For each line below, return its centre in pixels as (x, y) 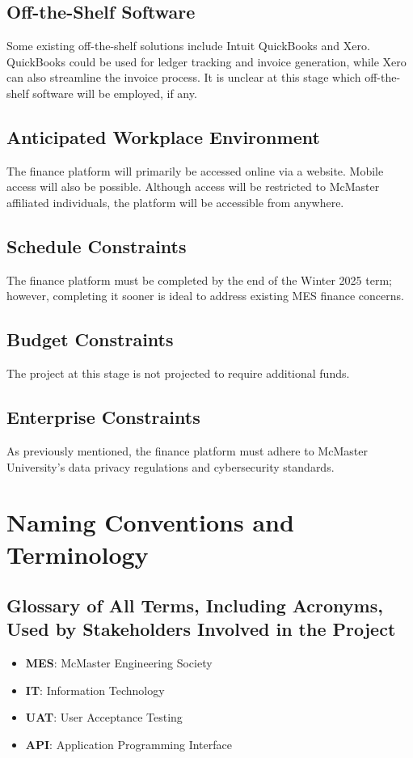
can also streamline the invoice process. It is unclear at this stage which (184, 77)
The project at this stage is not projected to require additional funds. (178, 373)
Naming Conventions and (150, 522)
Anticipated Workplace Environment (163, 136)
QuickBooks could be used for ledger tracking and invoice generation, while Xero (206, 61)
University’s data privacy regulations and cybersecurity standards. (171, 466)
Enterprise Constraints (103, 417)
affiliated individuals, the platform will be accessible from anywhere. (175, 202)
